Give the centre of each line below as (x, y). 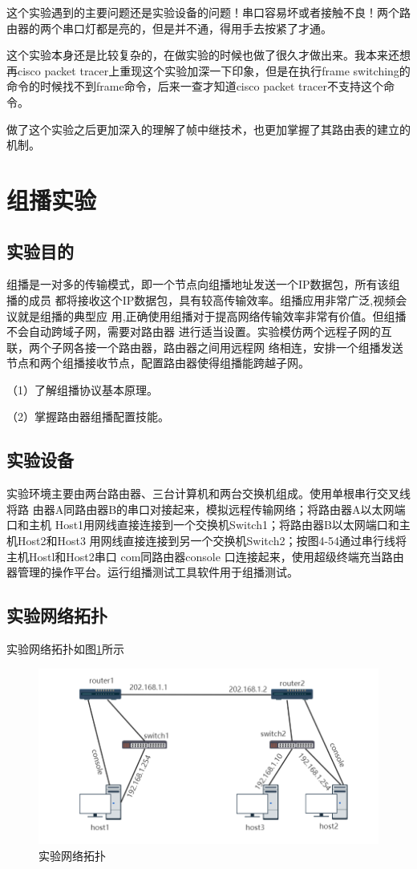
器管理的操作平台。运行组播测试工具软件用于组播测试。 (152, 572)
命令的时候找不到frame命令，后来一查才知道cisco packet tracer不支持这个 (195, 86)
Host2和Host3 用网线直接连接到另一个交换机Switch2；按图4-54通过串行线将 (212, 541)
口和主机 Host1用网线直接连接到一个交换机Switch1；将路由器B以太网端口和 (203, 525)
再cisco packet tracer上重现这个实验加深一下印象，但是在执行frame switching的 (208, 70)
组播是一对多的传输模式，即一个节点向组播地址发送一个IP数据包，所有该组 (203, 284)
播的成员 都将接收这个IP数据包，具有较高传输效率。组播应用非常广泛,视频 (201, 299)
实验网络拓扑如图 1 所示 (65, 649)
